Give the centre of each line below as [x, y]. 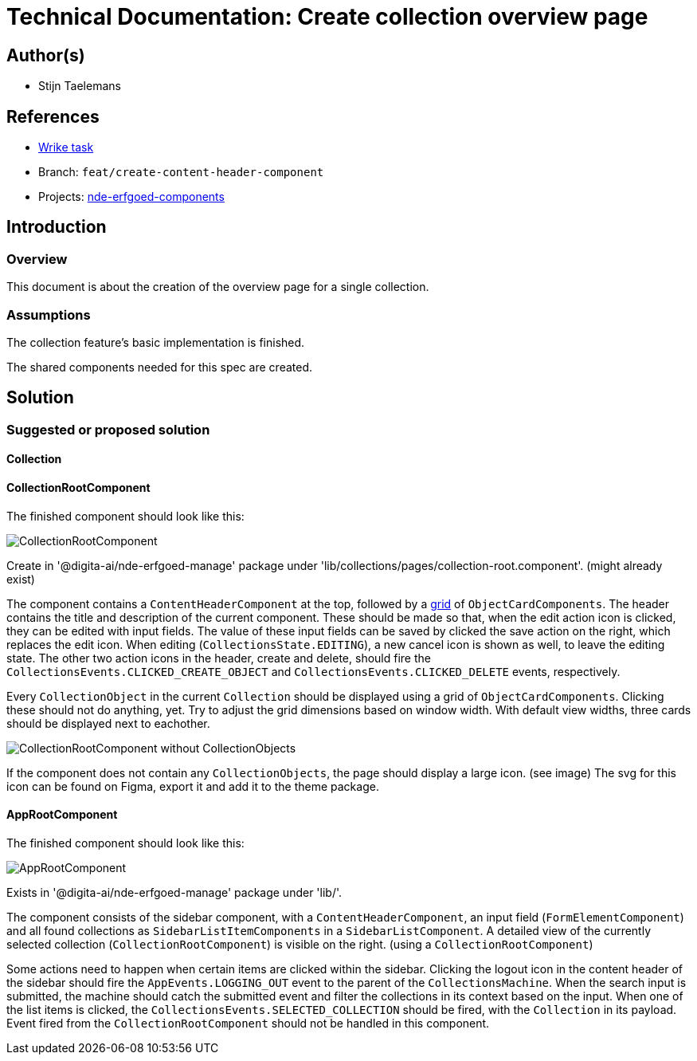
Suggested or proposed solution [108, 429]
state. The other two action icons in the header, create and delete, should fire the [219, 658]
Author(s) [46, 55]
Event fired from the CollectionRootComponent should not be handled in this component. [248, 1023]
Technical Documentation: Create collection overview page [327, 17]
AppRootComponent [62, 815]
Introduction [57, 227]
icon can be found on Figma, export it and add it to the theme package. [193, 786]
